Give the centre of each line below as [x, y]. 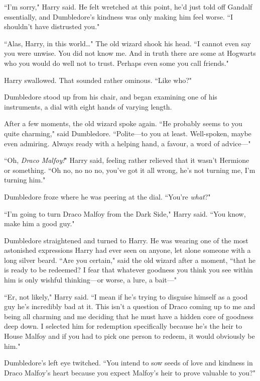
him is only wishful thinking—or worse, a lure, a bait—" [90, 280]
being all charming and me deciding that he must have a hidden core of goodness [129, 316]
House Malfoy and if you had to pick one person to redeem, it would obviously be [129, 336]
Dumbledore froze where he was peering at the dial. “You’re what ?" [107, 196]
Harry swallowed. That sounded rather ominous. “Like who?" [98, 80]
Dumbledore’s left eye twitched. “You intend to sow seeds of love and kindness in [128, 363]
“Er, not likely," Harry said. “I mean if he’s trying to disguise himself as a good [126, 296]
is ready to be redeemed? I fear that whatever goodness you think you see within [128, 270]
